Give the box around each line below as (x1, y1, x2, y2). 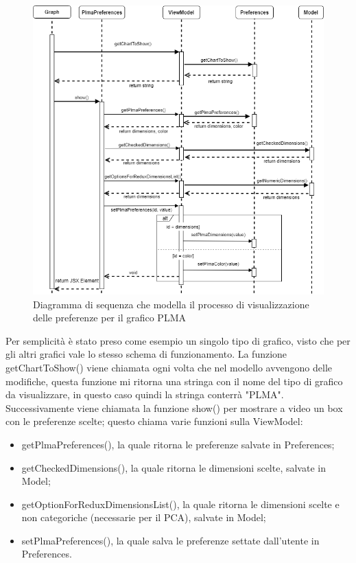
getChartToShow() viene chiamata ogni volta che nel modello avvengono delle (5, 360, 333, 374)
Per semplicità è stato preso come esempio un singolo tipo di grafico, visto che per (5, 333, 351, 347)
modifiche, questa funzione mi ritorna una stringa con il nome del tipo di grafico (5, 374, 343, 388)
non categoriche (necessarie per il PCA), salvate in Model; (21, 510, 266, 525)
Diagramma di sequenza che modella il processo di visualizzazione (33, 297, 309, 311)
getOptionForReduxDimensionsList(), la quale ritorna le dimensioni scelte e (21, 496, 340, 511)
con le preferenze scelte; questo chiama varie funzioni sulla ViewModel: (5, 414, 303, 428)
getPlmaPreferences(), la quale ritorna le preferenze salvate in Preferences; (21, 437, 335, 451)
